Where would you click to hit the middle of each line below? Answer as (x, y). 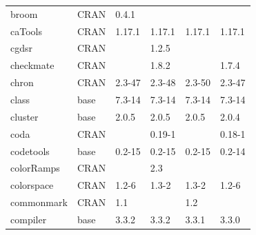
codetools (30, 151)
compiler (29, 219)
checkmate (32, 65)
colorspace (32, 185)
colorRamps (35, 168)
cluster (24, 116)
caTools (26, 31)
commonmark (39, 202)
